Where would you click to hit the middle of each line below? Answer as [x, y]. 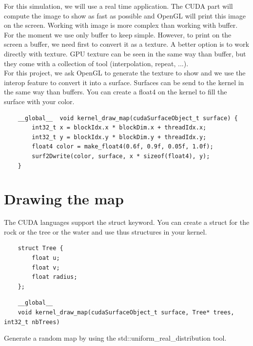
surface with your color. [39, 101]
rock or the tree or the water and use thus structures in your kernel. [106, 231]
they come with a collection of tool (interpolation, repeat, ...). [96, 63]
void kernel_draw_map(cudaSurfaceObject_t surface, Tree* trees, [126, 312]
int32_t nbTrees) [32, 322]
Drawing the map [64, 199]
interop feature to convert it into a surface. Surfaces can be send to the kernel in [124, 82]
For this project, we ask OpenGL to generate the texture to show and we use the [125, 73]
